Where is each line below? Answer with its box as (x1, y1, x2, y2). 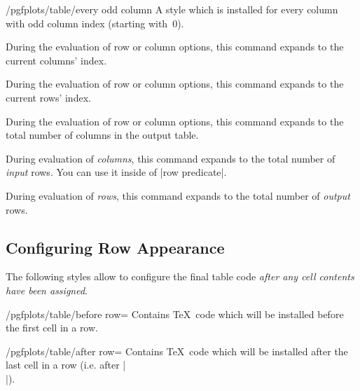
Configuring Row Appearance (6, 236, 225, 258)
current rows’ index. (6, 90, 91, 104)
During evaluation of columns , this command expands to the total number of (6, 151, 335, 165)
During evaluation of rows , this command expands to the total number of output (6, 188, 350, 203)
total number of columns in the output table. (6, 128, 199, 142)
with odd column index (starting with (6, 15, 168, 30)
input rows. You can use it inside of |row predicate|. (6, 165, 227, 179)
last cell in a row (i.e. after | (6, 357, 126, 372)
